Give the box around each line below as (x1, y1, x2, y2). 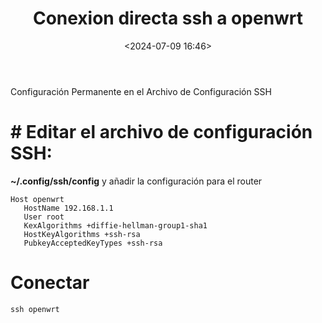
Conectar (10, 272, 90, 294)
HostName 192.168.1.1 (23, 203, 114, 213)
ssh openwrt (10, 304, 60, 314)
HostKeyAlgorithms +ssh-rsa (23, 229, 141, 239)
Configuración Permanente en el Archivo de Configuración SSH (10, 85, 272, 97)
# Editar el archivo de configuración (10, 121, 313, 144)
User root (23, 212, 65, 222)
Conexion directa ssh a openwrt (32, 7, 304, 30)
